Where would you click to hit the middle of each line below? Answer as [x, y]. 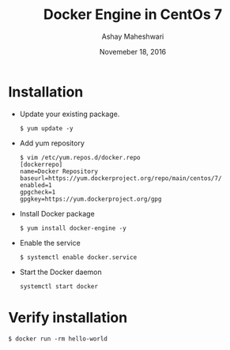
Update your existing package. [70, 114]
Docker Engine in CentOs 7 [133, 15]
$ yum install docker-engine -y [73, 228]
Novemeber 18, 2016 [133, 51]
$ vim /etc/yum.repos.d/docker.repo [80, 157]
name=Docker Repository [59, 171]
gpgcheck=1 [38, 192]
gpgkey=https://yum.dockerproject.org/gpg [90, 199]
